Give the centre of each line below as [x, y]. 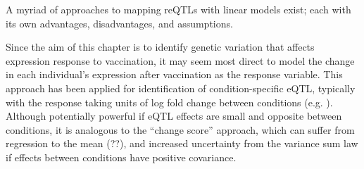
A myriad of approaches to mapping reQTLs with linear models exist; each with [178, 9]
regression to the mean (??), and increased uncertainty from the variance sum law [182, 143]
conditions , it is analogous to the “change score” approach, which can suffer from [180, 129]
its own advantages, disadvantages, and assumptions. [119, 23]
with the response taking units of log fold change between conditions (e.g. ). [169, 102]
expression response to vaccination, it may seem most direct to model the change [180, 60]
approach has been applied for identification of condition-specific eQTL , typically [181, 88]
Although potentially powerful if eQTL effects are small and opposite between [174, 116]
